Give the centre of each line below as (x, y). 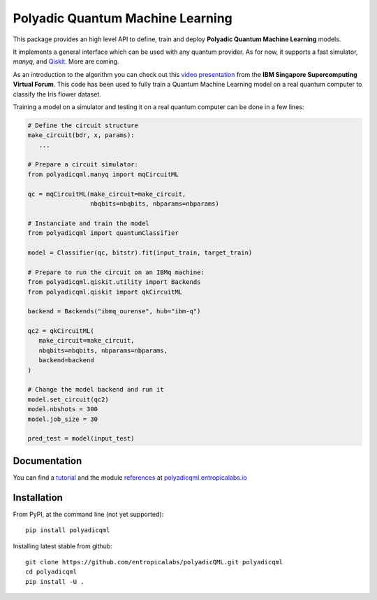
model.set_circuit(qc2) (68, 399)
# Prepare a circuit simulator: (83, 165)
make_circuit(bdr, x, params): (81, 135)
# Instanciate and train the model (88, 223)
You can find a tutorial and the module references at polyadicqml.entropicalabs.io (130, 477)
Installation (38, 498)
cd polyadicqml (51, 572)
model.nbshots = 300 (62, 409)
